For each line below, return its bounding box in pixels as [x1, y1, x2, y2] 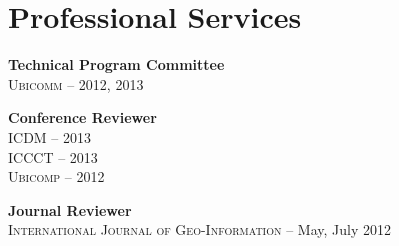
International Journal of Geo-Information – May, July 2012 [8, 219, 391, 240]
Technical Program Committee [8, 54, 225, 75]
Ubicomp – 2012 [8, 166, 105, 187]
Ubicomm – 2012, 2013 [8, 73, 144, 94]
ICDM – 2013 [8, 126, 92, 147]
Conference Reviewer [8, 107, 157, 128]
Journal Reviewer [8, 199, 132, 220]
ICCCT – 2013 [8, 146, 98, 167]
